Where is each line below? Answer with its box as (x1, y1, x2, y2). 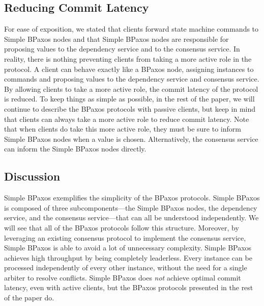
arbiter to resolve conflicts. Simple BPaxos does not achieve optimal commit (4, 272, 241, 283)
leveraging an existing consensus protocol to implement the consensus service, (4, 232, 246, 243)
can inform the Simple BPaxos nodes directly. (4, 143, 146, 154)
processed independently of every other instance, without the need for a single (4, 262, 247, 273)
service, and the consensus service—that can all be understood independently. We (4, 212, 259, 223)
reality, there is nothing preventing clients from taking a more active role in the (4, 53, 252, 64)
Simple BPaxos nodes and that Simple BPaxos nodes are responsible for (4, 33, 229, 44)
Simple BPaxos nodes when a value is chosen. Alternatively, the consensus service (4, 133, 258, 144)
